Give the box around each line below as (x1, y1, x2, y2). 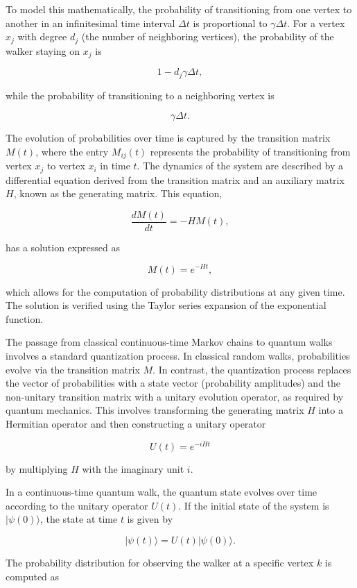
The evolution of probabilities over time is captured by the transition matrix (6, 131, 331, 145)
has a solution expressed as (6, 240, 120, 254)
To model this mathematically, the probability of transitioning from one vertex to (6, 2, 352, 16)
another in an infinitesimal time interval (6, 15, 175, 30)
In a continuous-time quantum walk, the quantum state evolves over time (6, 485, 317, 499)
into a (318, 403, 343, 417)
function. (6, 311, 44, 326)
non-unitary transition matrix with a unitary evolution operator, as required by (6, 389, 344, 403)
